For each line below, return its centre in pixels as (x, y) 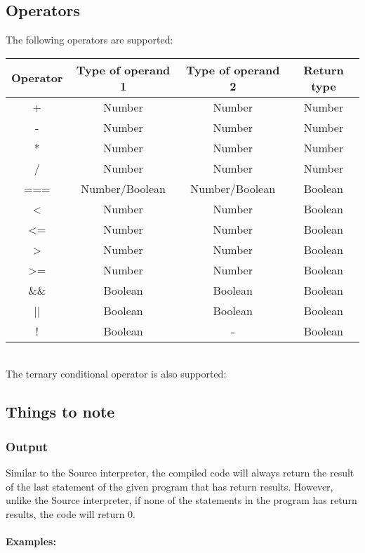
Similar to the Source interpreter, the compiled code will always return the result (180, 472)
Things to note (60, 412)
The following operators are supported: (89, 40)
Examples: (31, 541)
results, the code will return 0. (71, 513)
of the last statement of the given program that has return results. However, (170, 486)
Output (27, 446)
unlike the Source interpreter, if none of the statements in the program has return (181, 500)
